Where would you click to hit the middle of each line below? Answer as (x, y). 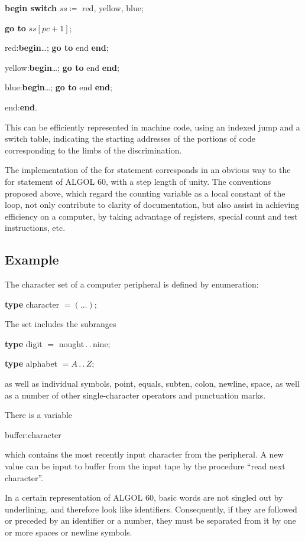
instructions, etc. (35, 228)
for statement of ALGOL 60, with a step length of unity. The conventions (138, 181)
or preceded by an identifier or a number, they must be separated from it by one (150, 520)
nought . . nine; (85, 343)
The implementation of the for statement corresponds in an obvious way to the (148, 170)
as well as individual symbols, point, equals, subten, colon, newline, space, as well (152, 383)
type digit (24, 343)
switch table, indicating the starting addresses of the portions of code (130, 138)
